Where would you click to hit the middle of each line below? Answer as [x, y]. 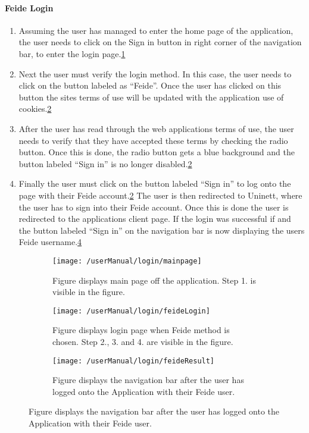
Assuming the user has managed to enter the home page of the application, [156, 30]
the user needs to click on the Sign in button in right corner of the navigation [160, 42]
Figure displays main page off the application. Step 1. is [154, 280]
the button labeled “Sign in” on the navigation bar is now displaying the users [162, 230]
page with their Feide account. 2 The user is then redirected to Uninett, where [160, 195]
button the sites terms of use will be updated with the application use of [151, 97]
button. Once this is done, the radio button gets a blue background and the [157, 152]
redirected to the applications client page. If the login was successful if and [155, 219]
